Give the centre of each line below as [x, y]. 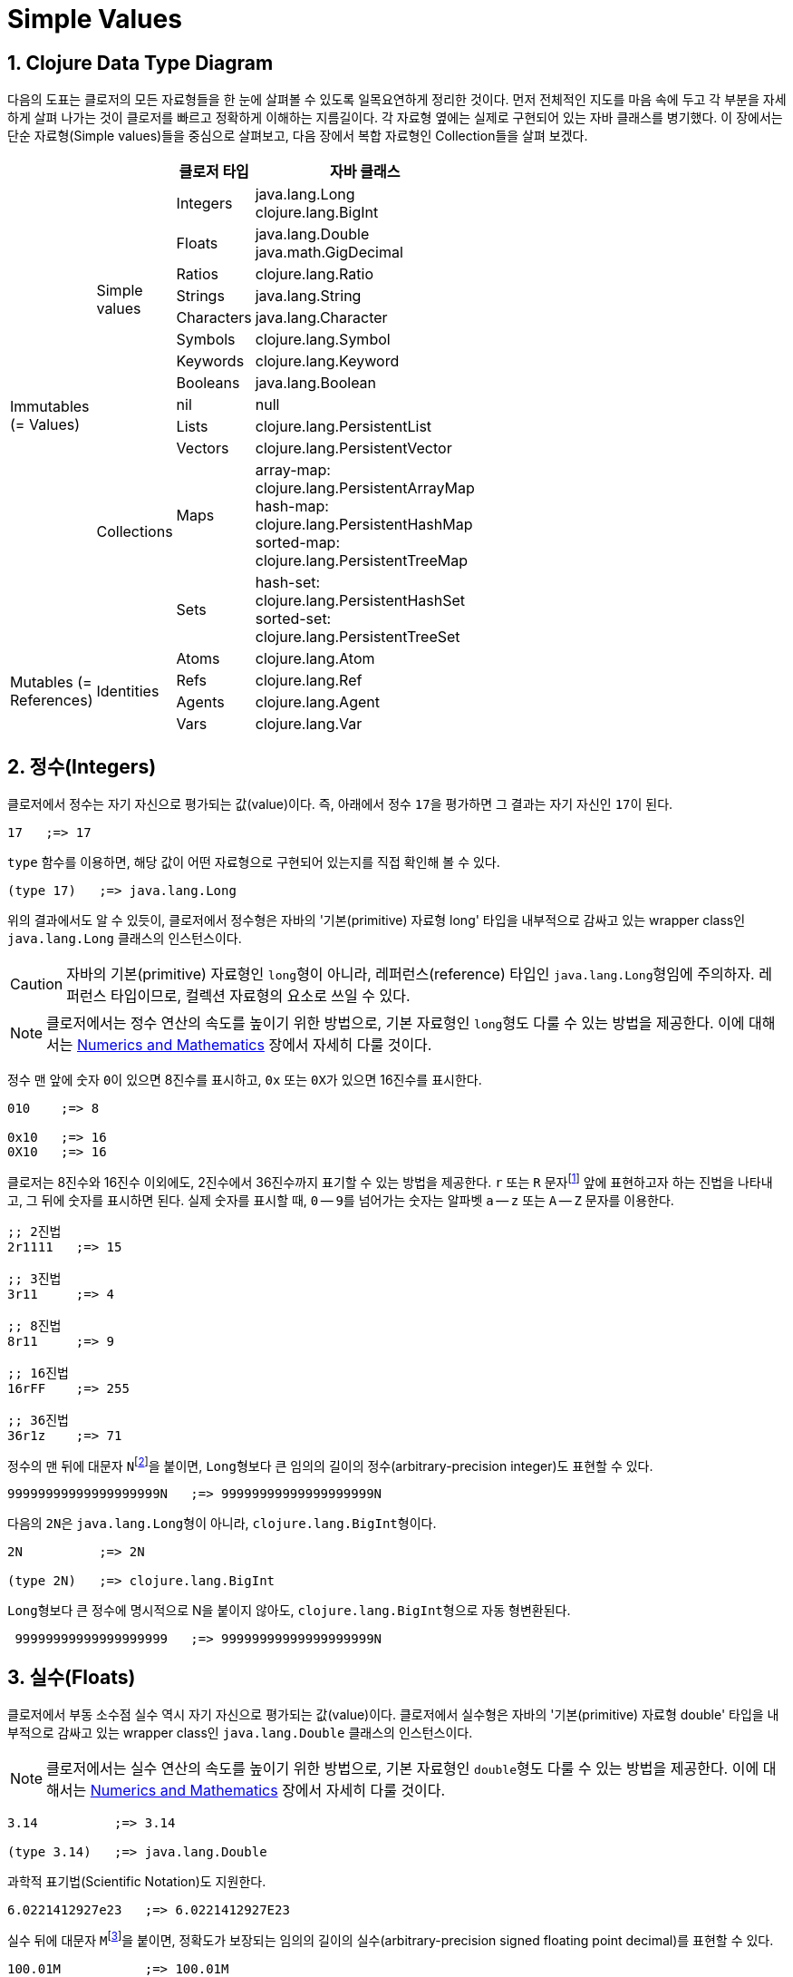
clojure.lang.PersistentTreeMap [361, 561]
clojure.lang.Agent [317, 702]
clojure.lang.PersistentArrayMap [365, 488]
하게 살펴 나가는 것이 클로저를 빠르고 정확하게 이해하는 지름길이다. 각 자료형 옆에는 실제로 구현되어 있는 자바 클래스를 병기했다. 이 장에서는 [395, 118]
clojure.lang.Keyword [327, 361]
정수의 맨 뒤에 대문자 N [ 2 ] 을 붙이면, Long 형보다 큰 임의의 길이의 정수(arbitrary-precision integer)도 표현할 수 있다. [330, 1464]
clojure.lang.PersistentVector [353, 448]
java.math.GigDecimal [329, 253]
